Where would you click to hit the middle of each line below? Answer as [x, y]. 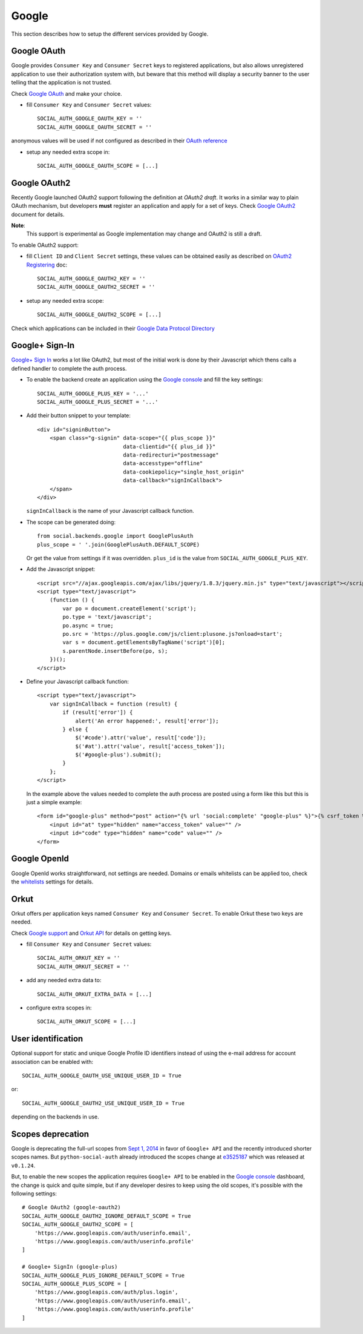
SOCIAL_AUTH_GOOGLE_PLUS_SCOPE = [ [75, 1283]
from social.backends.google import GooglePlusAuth [115, 536]
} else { [75, 729]
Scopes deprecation [50, 1134]
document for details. [38, 214]
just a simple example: [54, 802]
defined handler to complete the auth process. [69, 368]
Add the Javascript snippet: [61, 569]
